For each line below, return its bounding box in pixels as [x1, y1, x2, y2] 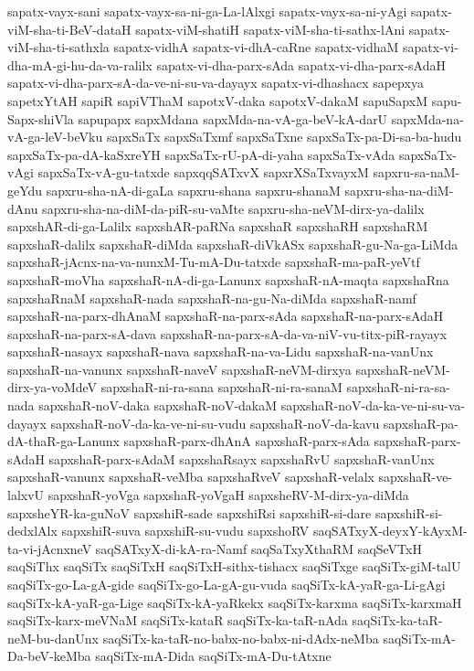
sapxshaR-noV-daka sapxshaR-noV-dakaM [38, 396, 278, 415]
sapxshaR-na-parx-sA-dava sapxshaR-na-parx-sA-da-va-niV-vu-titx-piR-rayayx [7, 324, 448, 343]
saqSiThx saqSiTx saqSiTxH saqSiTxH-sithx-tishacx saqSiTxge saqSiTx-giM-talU [7, 557, 461, 576]
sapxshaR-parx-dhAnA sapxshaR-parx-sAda [123, 431, 370, 451]
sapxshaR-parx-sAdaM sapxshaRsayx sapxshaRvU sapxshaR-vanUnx [48, 449, 435, 468]
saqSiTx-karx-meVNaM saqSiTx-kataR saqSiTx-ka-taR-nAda [7, 611, 348, 630]
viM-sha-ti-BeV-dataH [7, 19, 132, 38]
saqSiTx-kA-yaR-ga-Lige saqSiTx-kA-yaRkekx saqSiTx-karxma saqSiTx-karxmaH [7, 592, 462, 612]
